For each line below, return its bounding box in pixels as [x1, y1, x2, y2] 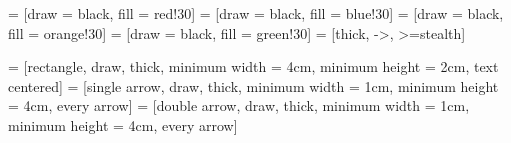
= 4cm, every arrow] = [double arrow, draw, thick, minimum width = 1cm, [8, 95, 470, 116]
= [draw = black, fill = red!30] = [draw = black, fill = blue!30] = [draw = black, [8, 3, 504, 23]
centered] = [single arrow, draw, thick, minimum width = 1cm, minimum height [8, 75, 499, 96]
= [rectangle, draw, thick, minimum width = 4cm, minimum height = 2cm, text [8, 56, 499, 77]
